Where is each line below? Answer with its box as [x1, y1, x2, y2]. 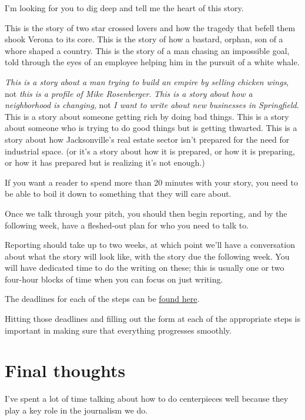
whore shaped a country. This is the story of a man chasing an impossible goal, [5, 44, 290, 56]
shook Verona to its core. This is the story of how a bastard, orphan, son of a [5, 33, 283, 45]
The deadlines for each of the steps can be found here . [5, 293, 200, 305]
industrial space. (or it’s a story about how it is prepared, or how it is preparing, [5, 145, 295, 157]
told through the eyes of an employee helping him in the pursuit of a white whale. [5, 56, 300, 68]
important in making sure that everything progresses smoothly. [5, 324, 232, 336]
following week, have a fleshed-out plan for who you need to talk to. [5, 219, 249, 231]
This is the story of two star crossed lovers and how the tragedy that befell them [5, 21, 296, 33]
